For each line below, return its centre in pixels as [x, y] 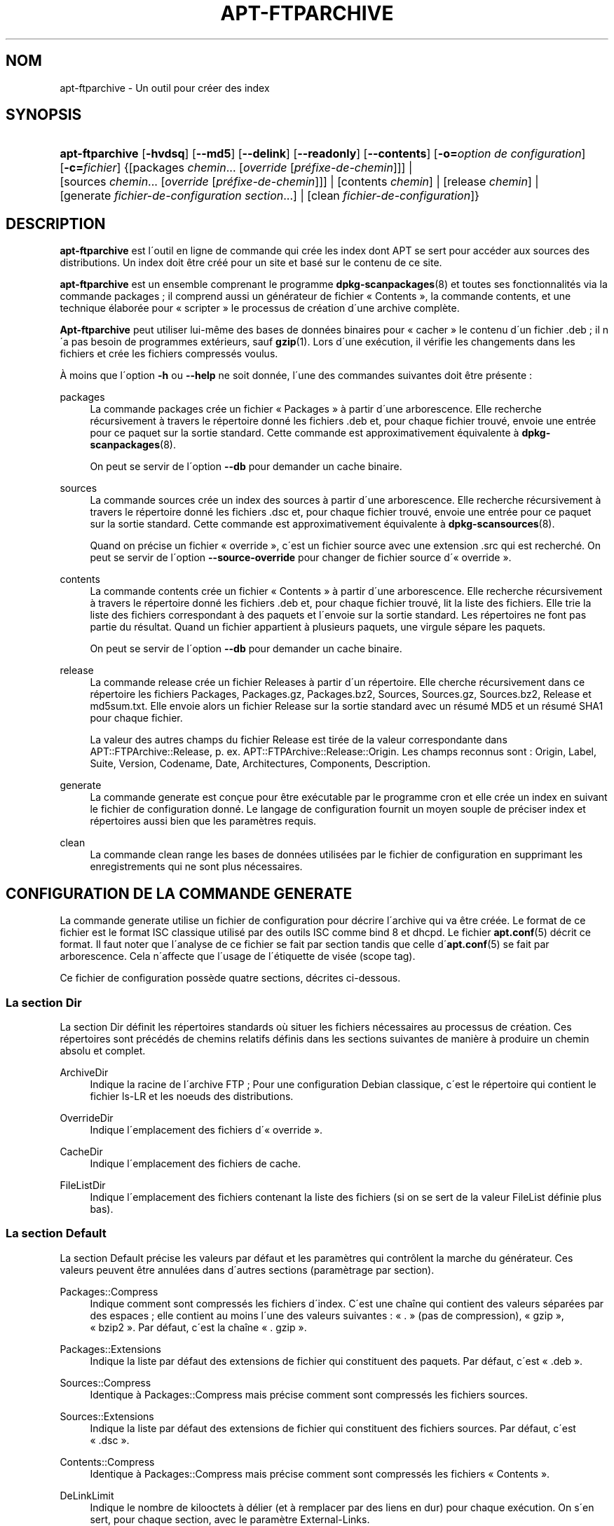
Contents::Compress [107, 1462]
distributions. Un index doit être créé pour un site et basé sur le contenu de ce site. [251, 263]
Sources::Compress [105, 1382]
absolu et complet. [103, 1050]
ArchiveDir [84, 1072]
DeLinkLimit [87, 1495]
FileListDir [83, 1185]
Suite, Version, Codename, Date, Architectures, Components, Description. [260, 764]
